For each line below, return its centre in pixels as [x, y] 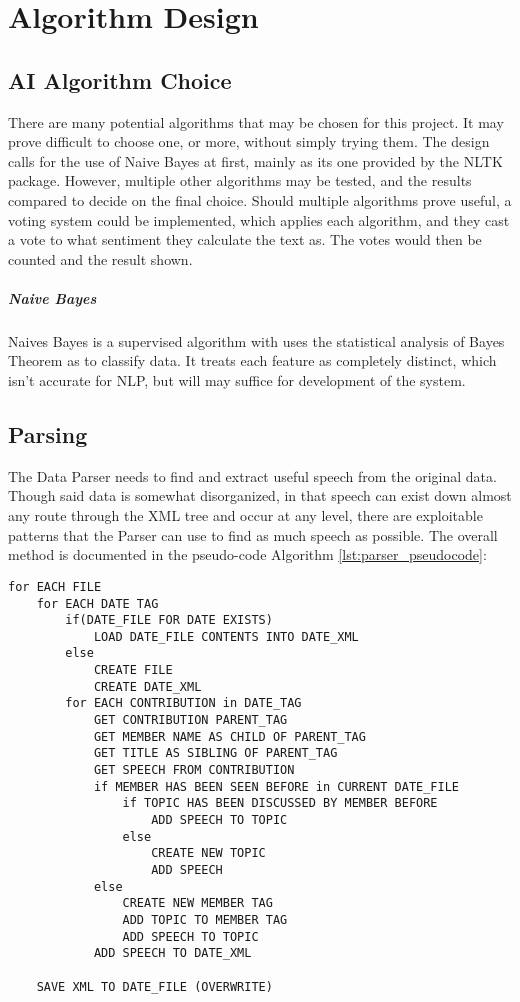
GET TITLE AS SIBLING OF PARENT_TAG [215, 753]
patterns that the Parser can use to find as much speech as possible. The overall [253, 534]
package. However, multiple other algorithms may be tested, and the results [240, 180]
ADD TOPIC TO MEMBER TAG [205, 919]
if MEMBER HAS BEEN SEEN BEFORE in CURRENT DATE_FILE [276, 786]
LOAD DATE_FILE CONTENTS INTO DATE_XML [226, 636]
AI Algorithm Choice [120, 79]
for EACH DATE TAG [97, 603]
